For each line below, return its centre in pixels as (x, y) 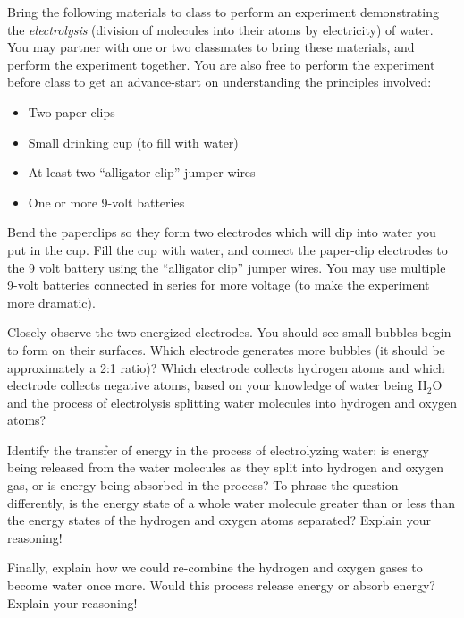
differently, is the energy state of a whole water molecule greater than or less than (231, 502)
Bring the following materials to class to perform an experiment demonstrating (223, 12)
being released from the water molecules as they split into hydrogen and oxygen (226, 467)
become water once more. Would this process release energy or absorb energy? (221, 585)
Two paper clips (72, 111)
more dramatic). (51, 302)
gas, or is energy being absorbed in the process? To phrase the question (203, 485)
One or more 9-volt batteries (106, 202)
